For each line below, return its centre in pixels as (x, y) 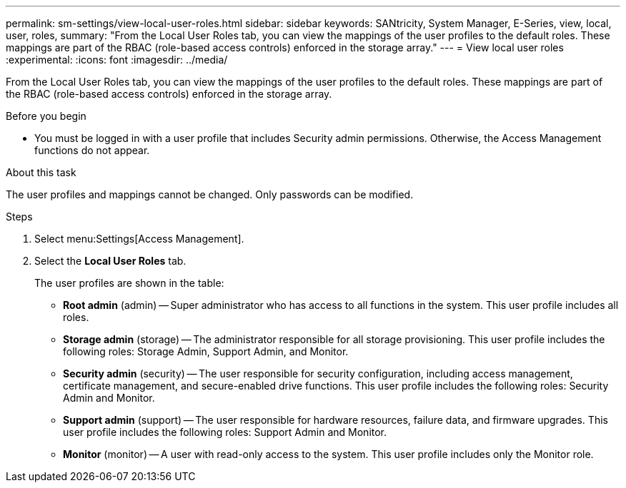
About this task (41, 172)
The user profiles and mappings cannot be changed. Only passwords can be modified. (210, 194)
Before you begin (46, 116)
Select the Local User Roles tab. (110, 261)
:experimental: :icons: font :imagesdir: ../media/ (117, 60)
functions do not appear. (92, 150)
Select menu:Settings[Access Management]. (139, 239)
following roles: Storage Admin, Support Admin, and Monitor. (206, 351)
